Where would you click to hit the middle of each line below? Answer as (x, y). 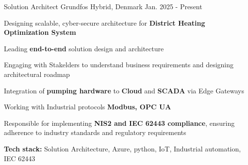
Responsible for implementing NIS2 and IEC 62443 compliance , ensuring (119, 123)
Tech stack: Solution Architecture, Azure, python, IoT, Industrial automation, (123, 148)
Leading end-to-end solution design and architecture (84, 48)
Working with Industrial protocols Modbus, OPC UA (88, 107)
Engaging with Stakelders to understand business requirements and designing (119, 65)
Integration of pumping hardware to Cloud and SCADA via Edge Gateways (124, 90)
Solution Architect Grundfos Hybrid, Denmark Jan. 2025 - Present (103, 6)
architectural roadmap (37, 74)
